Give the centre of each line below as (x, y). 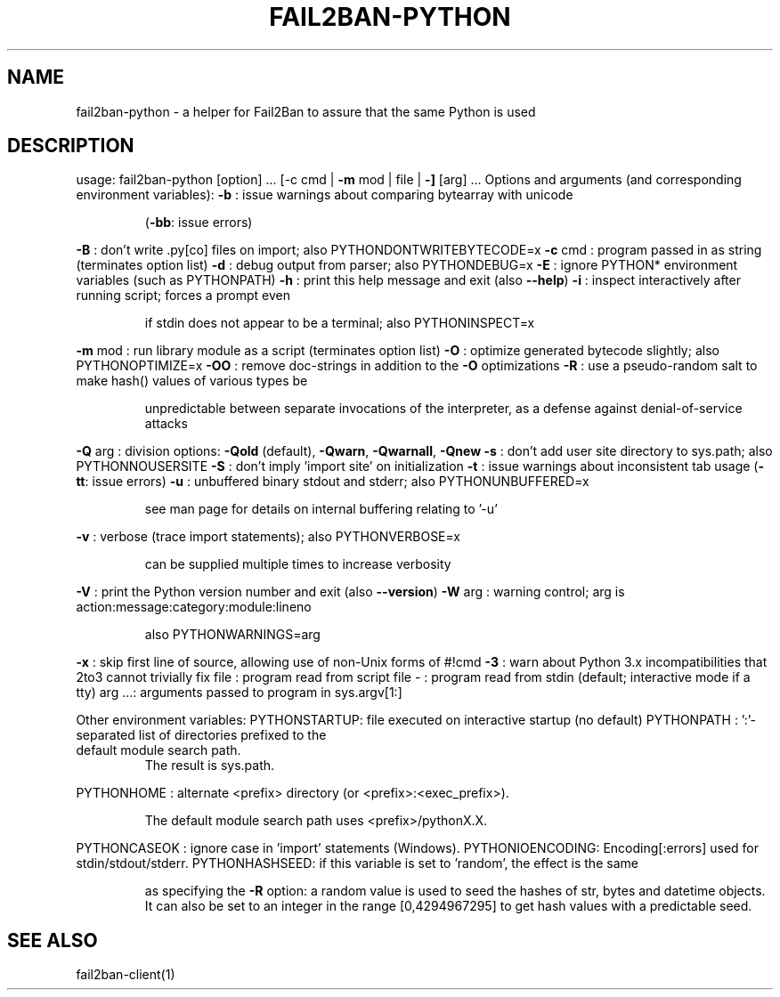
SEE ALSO (53, 940)
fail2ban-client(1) (126, 975)
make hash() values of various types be (192, 381)
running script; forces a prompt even (183, 296)
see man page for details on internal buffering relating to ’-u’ (321, 509)
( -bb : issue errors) (199, 223)
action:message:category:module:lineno (194, 607)
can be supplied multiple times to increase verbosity (298, 564)
